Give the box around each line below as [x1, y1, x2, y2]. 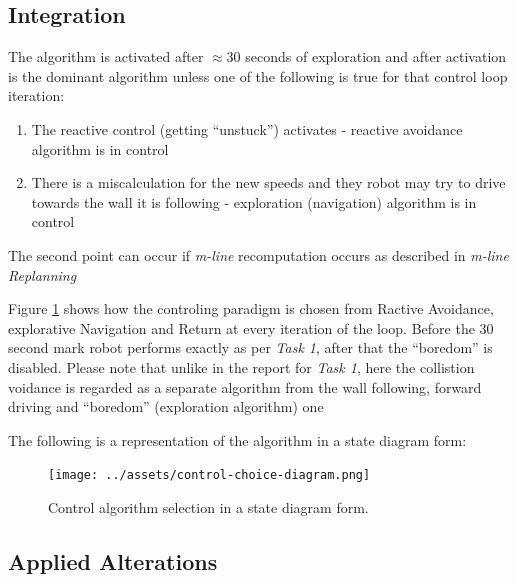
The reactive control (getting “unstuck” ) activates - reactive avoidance [31, 118, 463, 139]
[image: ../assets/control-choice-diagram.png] [48, 468, 371, 483]
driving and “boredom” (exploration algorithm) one [8, 396, 324, 417]
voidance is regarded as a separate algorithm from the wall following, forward [8, 376, 482, 397]
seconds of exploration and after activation [245, 46, 507, 67]
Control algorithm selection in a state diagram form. [48, 496, 369, 517]
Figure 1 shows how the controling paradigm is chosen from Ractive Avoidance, [8, 298, 494, 319]
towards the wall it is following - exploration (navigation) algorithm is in [31, 191, 477, 212]
